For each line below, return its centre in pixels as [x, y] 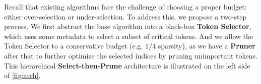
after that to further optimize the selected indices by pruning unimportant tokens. [131, 55]
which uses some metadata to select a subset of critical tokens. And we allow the [128, 36]
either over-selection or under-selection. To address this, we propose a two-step [125, 16]
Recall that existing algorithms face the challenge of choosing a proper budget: [125, 6]
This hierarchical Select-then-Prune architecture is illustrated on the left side [127, 65]
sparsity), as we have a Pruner [207, 46]
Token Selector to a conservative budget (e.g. [74, 46]
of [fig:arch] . [22, 75]
